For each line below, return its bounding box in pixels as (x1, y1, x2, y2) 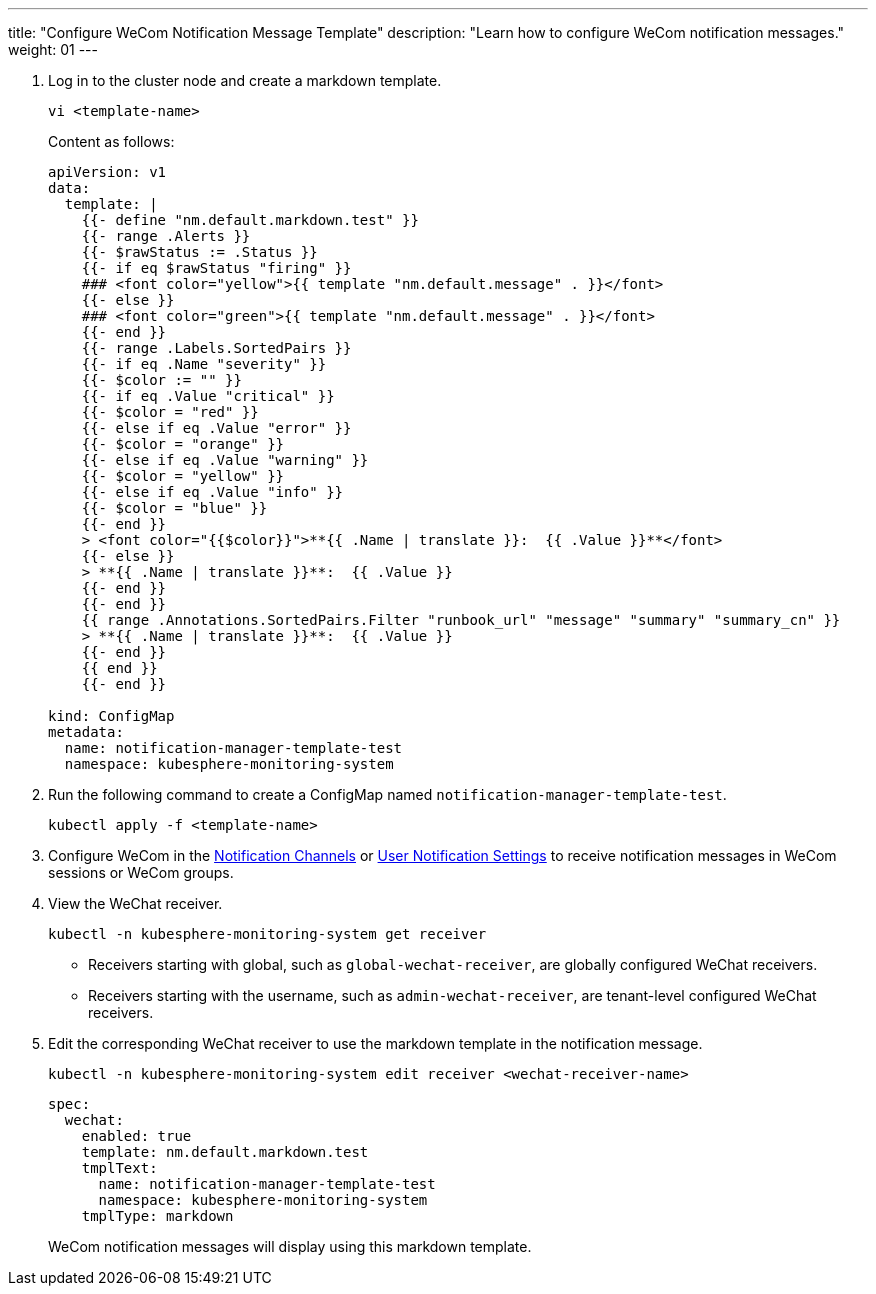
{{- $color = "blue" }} (81, 500, 268, 516)
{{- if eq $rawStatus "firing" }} (81, 260, 352, 276)
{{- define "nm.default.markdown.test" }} (81, 212, 419, 228)
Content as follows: (48, 133, 175, 150)
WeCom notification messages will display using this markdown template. (48, 1238, 532, 1255)
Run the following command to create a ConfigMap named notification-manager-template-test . (48, 786, 727, 803)
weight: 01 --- (8, 41, 98, 58)
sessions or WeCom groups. (48, 864, 234, 881)
